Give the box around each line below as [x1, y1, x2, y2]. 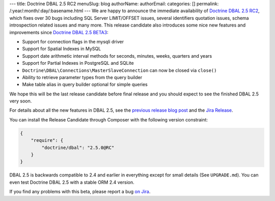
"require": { [31, 138, 64, 143]
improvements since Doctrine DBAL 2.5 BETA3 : [9, 29, 109, 35]
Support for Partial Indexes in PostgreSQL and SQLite [22, 60, 134, 66]
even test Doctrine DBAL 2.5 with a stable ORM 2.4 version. [9, 179, 134, 185]
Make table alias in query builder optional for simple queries [22, 82, 148, 88]
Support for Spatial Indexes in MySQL [22, 46, 101, 52]
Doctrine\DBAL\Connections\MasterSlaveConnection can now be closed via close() [22, 67, 217, 73]
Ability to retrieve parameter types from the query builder [22, 74, 143, 80]
